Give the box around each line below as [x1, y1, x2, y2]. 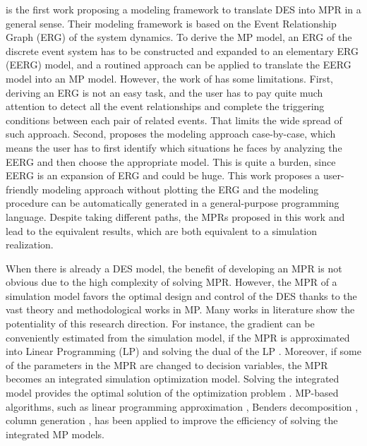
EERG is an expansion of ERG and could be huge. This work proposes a [6, 168, 320, 183]
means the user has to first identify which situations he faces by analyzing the [6, 140, 342, 155]
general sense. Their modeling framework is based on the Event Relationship [6, 16, 337, 30]
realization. [6, 237, 54, 252]
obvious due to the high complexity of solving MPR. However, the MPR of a [6, 275, 337, 289]
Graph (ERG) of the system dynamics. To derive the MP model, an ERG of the [6, 30, 352, 44]
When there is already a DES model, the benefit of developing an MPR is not [6, 260, 342, 275]
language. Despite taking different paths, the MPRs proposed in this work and [6, 209, 345, 224]
